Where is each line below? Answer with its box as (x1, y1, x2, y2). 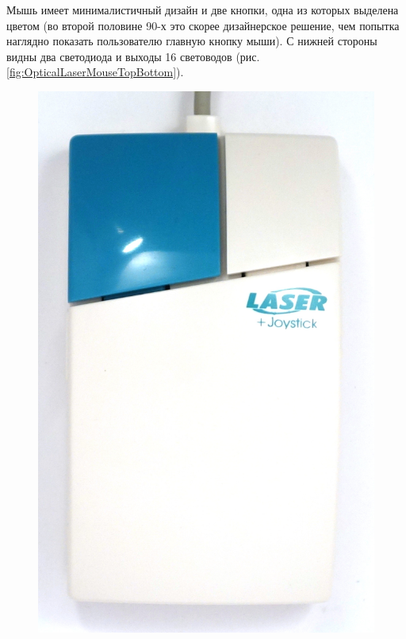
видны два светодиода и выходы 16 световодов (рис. (6, 48, 260, 64)
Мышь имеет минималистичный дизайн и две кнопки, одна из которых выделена (6, 2, 399, 17)
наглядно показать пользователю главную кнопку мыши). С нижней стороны (6, 33, 377, 49)
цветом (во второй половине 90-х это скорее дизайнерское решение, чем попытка (6, 17, 400, 33)
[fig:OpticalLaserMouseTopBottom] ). (6, 64, 184, 80)
